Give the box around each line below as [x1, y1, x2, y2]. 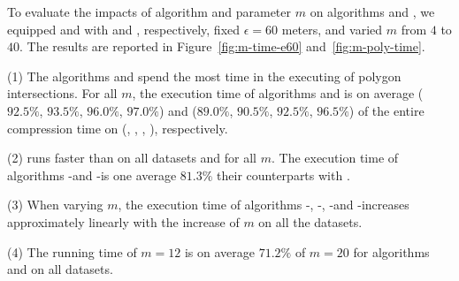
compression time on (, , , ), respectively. [7, 118, 228, 137]
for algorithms [353, 242, 430, 261]
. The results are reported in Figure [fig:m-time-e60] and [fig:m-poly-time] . [19, 37, 425, 56]
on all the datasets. [258, 212, 363, 231]
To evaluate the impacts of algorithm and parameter [7, 3, 292, 20]
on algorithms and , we [310, 3, 435, 20]
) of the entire [348, 101, 425, 119]
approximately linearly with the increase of [7, 212, 240, 231]
